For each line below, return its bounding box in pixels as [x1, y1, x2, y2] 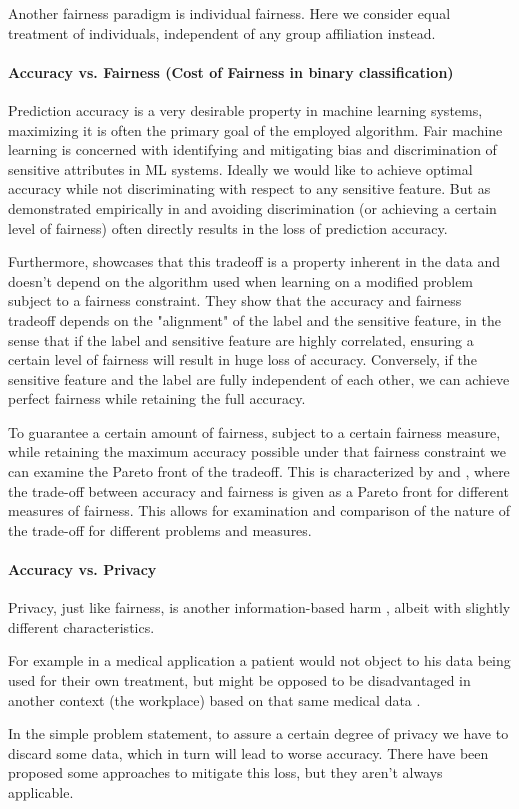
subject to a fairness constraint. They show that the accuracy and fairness [8, 290, 462, 311]
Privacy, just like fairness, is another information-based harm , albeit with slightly [8, 597, 511, 618]
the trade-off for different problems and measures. [8, 519, 312, 540]
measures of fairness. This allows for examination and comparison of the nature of [8, 500, 511, 521]
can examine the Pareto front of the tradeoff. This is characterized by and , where [8, 461, 510, 482]
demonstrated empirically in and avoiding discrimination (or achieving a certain [8, 197, 497, 218]
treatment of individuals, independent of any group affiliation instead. [8, 22, 436, 43]
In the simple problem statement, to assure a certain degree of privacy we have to [8, 723, 509, 744]
